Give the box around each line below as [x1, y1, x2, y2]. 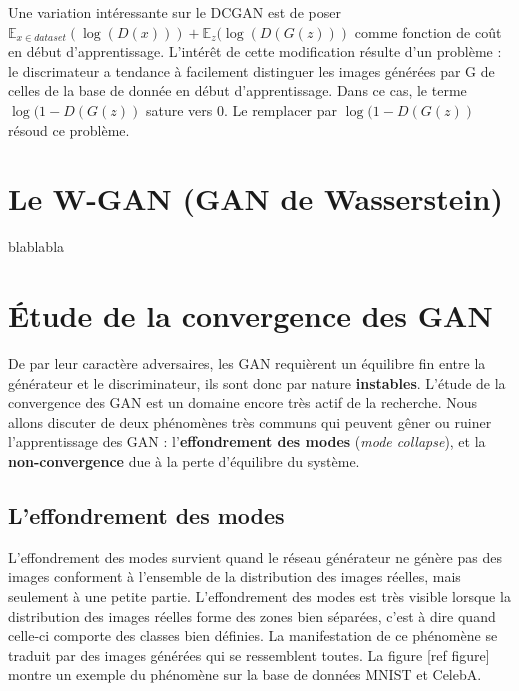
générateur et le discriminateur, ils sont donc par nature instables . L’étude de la [8, 372, 506, 393]
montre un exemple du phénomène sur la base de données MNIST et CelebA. [8, 664, 482, 685]
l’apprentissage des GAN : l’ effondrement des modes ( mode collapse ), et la [8, 431, 486, 452]
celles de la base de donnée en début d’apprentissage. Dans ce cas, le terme [8, 80, 467, 101]
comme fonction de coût [354, 21, 502, 42]
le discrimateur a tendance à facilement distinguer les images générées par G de [8, 60, 495, 81]
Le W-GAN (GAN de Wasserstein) [8, 178, 503, 219]
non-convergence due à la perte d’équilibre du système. [8, 450, 360, 471]
